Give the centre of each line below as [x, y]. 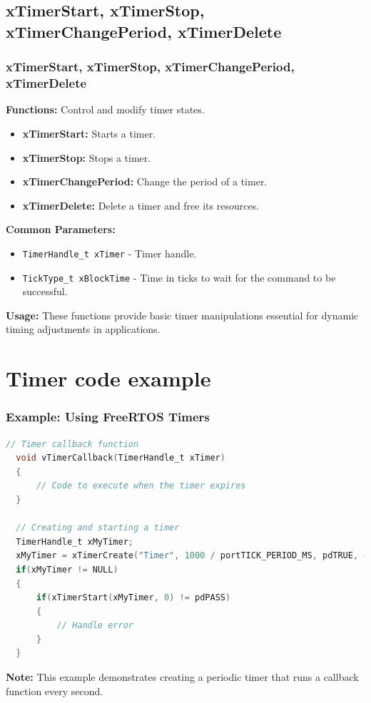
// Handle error [95, 626]
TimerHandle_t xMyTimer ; [75, 542]
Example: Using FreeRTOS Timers [108, 417]
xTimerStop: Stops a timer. [87, 157]
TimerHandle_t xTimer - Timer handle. [110, 253]
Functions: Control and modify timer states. [105, 109]
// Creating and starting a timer [98, 528]
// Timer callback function [72, 444]
